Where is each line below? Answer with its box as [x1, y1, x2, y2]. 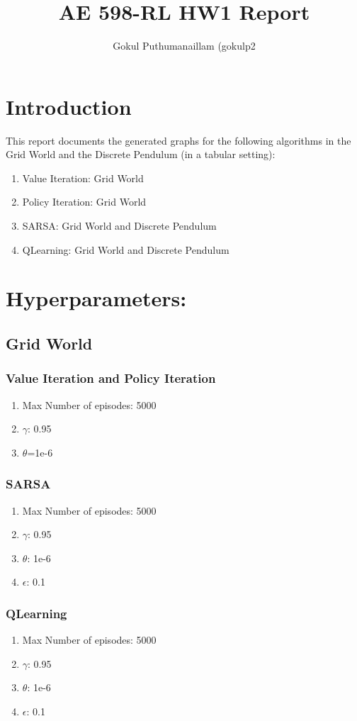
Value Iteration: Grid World [22, 170, 144, 185]
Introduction [6, 91, 132, 121]
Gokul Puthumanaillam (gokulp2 [113, 38, 256, 53]
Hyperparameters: [6, 284, 187, 313]
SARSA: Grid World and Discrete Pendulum [22, 218, 217, 233]
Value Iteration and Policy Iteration [6, 369, 216, 387]
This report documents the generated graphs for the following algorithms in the [6, 133, 351, 147]
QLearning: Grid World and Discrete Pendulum [22, 242, 229, 257]
